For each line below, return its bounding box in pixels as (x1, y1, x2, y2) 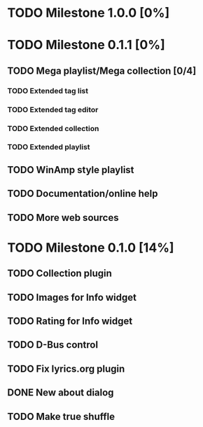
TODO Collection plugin (7, 268, 112, 280)
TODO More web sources (7, 212, 119, 224)
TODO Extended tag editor (7, 104, 99, 114)
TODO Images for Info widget (7, 291, 136, 303)
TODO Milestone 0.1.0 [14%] (7, 240, 174, 255)
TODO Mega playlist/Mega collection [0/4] (7, 65, 197, 76)
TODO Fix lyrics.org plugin (7, 362, 125, 374)
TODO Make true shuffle (7, 410, 115, 422)
